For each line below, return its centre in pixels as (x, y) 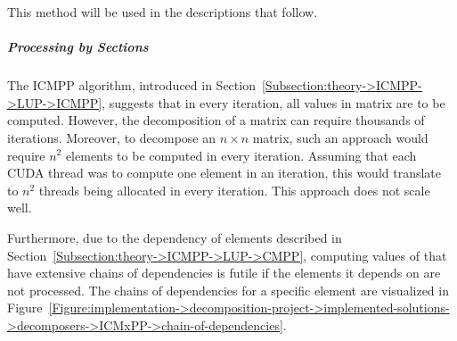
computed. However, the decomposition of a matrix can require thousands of (216, 120)
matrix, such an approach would (340, 137)
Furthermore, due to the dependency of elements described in (175, 237)
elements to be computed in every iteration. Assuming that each (241, 155)
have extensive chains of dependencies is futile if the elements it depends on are (224, 273)
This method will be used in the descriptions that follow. (163, 12)
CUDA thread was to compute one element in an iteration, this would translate (224, 173)
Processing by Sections (78, 47)
